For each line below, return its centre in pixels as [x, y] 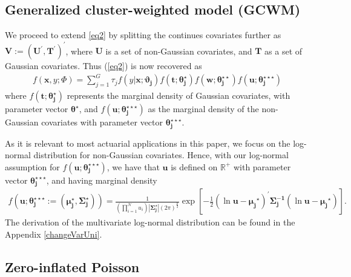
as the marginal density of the [203, 109]
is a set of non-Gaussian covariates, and [179, 51]
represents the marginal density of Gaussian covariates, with [179, 95]
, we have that [133, 166]
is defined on [194, 166]
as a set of [284, 51]
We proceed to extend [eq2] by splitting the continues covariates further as [143, 35]
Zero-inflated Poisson [72, 266]
